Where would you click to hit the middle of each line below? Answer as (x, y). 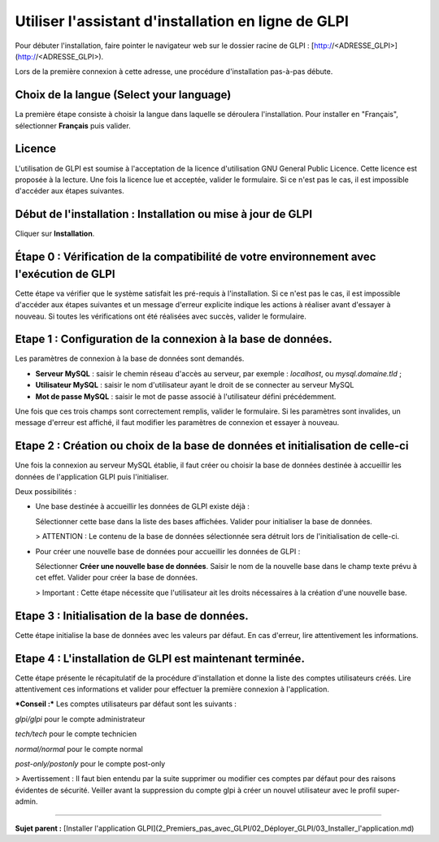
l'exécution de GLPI (65, 273)
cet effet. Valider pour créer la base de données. (117, 578)
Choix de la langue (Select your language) (123, 95)
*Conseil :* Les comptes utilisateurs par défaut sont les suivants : (126, 704)
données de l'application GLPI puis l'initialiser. (92, 476)
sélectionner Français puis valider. (73, 125)
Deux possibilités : (46, 492)
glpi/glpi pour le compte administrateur (80, 718)
